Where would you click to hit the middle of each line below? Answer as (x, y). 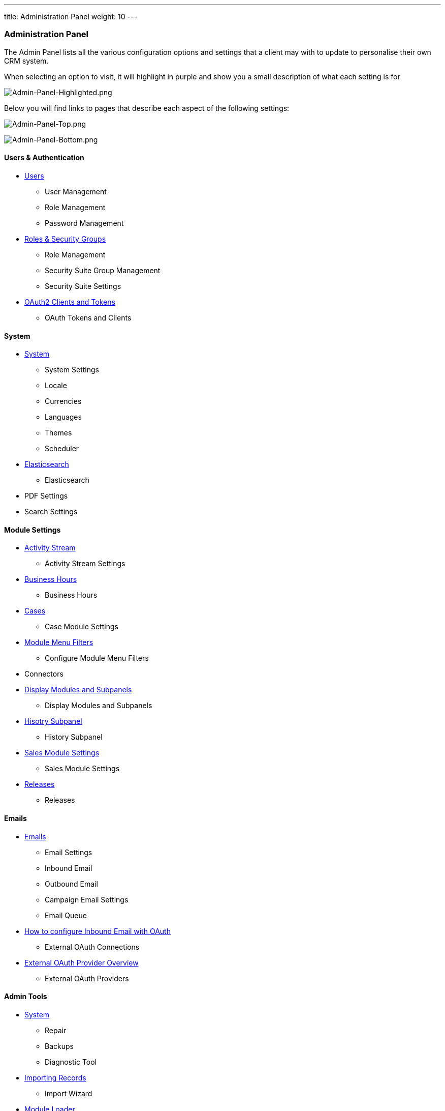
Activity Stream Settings (85, 564)
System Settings (72, 370)
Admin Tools (26, 997)
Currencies (63, 401)
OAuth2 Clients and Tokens (70, 302)
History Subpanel (74, 737)
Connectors (44, 674)
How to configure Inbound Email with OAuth (98, 931)
